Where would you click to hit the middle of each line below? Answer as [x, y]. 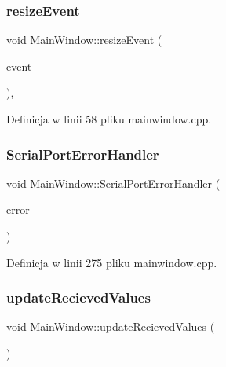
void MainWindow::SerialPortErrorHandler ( [113, 183]
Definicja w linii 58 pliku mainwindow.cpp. [109, 119]
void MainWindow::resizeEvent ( [84, 40]
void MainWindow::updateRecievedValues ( [111, 327]
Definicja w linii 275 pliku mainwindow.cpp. [112, 262]
